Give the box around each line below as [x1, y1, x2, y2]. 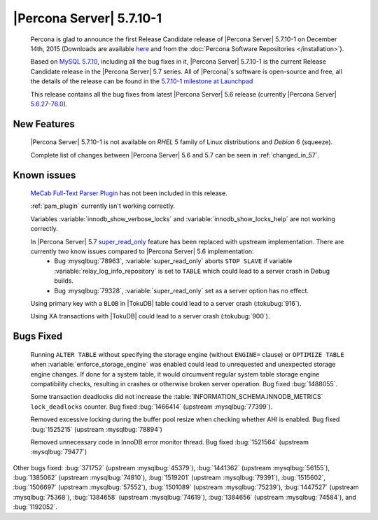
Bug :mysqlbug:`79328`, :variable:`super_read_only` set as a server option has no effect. [54, 286, 309, 295]
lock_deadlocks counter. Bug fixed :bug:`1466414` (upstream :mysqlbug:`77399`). [30, 402, 273, 411]
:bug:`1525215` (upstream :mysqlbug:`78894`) [30, 425, 162, 433]
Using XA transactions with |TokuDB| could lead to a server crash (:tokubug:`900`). [30, 312, 270, 321]
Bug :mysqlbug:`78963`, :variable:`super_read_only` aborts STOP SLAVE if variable [54, 257, 293, 265]
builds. [54, 276, 73, 285]
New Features [13, 118, 75, 129]
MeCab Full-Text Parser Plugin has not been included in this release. [30, 189, 227, 197]
